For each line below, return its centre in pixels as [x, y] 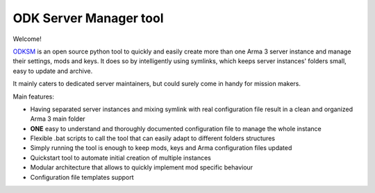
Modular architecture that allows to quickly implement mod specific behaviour [142, 167]
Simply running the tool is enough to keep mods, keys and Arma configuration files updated [161, 148]
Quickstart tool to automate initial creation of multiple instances [120, 158]
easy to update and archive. [53, 71]
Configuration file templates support [82, 177]
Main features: [34, 96]
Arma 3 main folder [58, 119]
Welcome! [27, 39]
